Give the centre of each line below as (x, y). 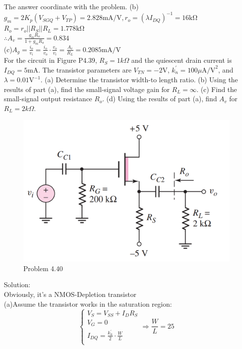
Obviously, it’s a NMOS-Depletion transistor (70, 294)
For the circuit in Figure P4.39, (51, 60)
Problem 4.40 (43, 268)
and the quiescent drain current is (181, 60)
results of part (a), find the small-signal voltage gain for (87, 89)
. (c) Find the (217, 89)
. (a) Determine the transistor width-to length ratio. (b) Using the (139, 80)
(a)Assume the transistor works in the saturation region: (88, 303)
